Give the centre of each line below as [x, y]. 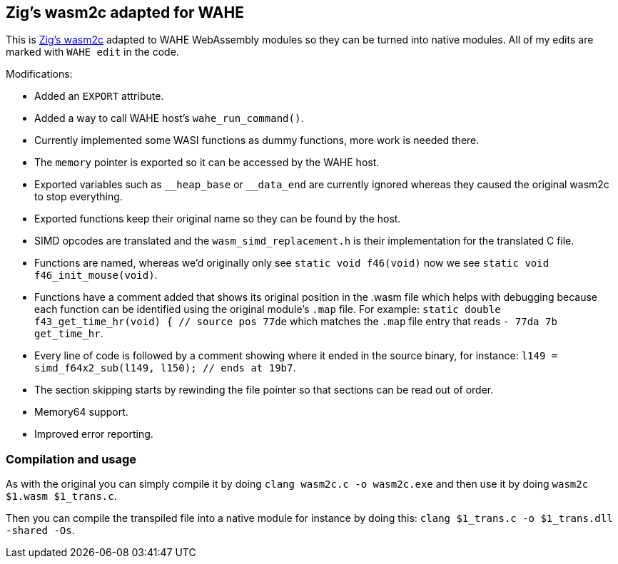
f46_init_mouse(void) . [96, 275]
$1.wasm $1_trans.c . [61, 496]
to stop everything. [78, 197]
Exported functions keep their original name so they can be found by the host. [218, 219]
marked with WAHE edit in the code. [92, 52]
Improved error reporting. [94, 434]
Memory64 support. [81, 412]
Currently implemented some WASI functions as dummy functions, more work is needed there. [257, 140]
